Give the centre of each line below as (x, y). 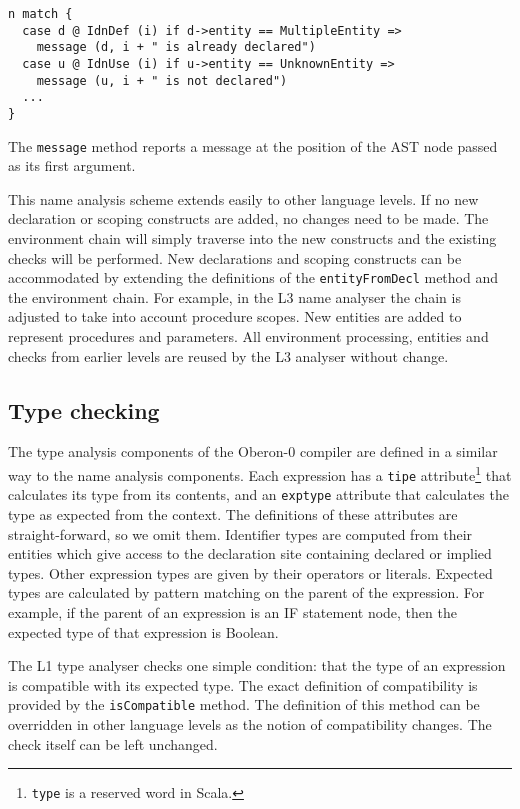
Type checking (84, 409)
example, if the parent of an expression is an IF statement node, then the (232, 611)
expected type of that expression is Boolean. (143, 631)
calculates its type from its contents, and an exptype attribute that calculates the (258, 494)
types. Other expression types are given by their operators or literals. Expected (250, 572)
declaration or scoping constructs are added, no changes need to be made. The (248, 218)
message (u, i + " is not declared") (162, 80)
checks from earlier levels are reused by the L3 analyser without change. (228, 355)
